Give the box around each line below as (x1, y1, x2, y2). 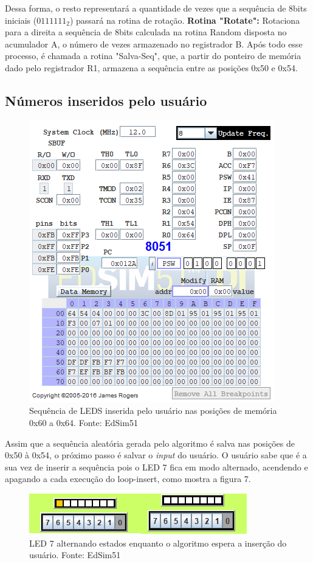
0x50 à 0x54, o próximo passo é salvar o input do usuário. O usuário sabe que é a (5, 449, 307, 461)
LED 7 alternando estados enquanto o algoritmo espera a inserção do (29, 536, 287, 549)
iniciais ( (5, 13, 37, 26)
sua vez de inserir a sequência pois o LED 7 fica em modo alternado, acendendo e (5, 460, 308, 473)
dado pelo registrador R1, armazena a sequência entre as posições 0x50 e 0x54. (5, 61, 298, 74)
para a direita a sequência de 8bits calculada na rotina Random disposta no (5, 26, 287, 38)
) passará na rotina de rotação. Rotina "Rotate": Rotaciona (69, 13, 300, 26)
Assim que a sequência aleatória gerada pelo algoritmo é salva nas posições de (5, 436, 295, 449)
